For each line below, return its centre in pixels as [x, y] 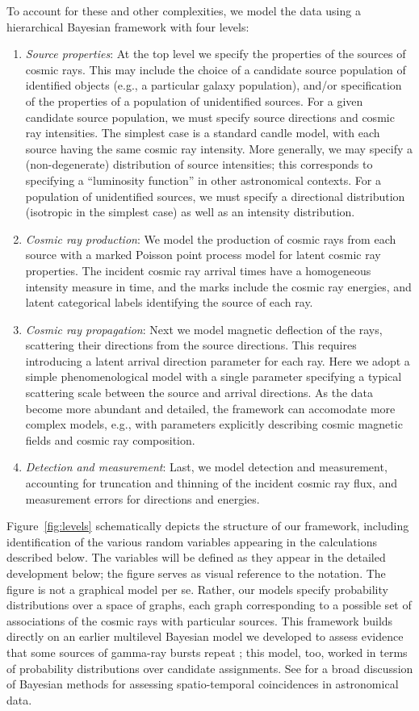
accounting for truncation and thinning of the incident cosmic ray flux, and [212, 483]
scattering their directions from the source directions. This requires [191, 345]
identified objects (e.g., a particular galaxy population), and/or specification [214, 85]
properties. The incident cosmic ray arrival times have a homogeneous [198, 270]
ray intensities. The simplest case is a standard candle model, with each [203, 133]
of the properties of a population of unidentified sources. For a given [194, 100]
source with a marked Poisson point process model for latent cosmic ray [203, 255]
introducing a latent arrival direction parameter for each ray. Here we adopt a [218, 360]
